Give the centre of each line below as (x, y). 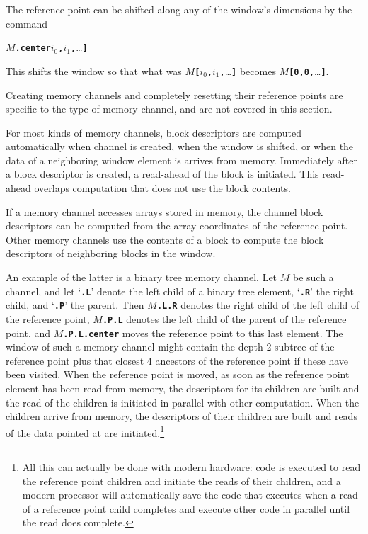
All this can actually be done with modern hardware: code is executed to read (191, 467)
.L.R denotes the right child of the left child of (258, 305)
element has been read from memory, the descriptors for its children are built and (183, 388)
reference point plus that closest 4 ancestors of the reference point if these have (177, 360)
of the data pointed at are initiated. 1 (85, 431)
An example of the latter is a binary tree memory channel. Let (142, 277)
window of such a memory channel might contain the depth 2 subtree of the (170, 347)
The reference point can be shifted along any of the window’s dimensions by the (179, 9)
